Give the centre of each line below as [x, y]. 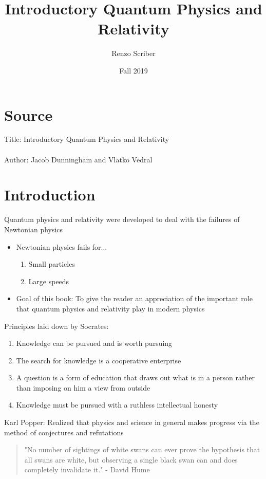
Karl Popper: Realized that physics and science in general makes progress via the [132, 422]
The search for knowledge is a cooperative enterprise [99, 360]
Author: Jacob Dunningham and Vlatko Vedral [78, 159]
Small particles [52, 264]
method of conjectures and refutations [64, 432]
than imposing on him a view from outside [83, 387]
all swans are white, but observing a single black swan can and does [131, 459]
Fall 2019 [134, 70]
